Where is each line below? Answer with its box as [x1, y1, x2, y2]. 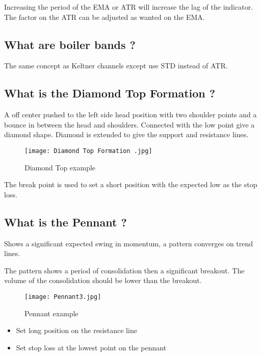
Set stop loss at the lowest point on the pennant [16, 342, 167, 352]
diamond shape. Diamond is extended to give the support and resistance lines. [4, 129, 249, 140]
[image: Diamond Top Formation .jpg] [24, 147, 152, 155]
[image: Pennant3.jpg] [24, 293, 101, 300]
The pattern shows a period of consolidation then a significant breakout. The [4, 265, 245, 275]
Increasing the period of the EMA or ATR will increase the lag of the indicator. [4, 2, 253, 12]
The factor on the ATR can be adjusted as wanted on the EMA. [4, 11, 205, 22]
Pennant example [24, 308, 79, 318]
